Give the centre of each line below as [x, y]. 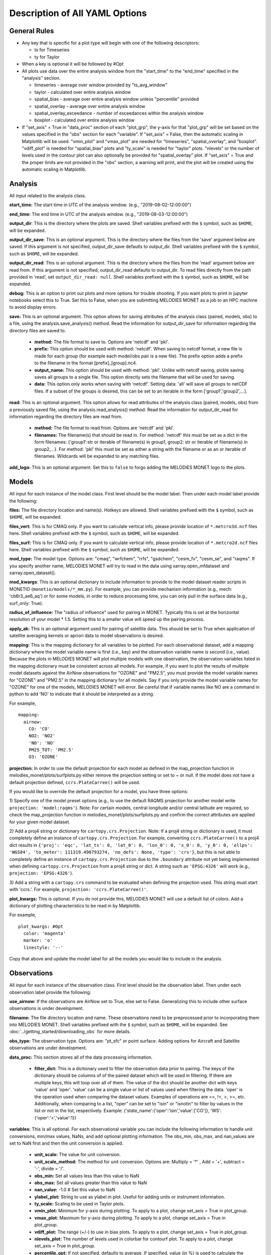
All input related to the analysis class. [48, 196]
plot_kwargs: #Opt [41, 926]
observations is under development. [46, 1009]
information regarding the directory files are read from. [66, 416]
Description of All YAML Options [78, 13]
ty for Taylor [47, 57]
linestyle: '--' [43, 947]
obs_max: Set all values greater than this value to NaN [91, 1183]
